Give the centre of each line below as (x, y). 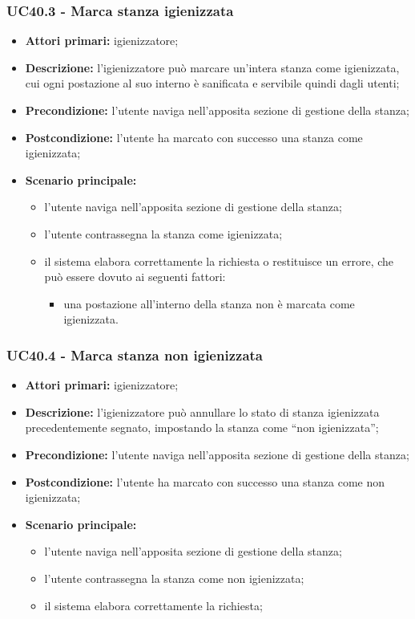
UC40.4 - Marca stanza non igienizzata (135, 354)
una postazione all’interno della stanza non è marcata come (209, 303)
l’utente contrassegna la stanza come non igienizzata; (174, 578)
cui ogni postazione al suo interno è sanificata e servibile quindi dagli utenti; (212, 83)
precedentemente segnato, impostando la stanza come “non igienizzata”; (202, 428)
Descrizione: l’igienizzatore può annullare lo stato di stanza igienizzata (202, 411)
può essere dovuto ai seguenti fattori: (135, 277)
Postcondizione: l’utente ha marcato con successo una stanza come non (205, 481)
